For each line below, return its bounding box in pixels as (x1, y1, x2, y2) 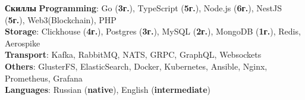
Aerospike (5, 36, 40, 49)
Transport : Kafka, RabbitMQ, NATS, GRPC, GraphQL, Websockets (5, 48, 262, 61)
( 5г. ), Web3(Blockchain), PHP (5, 13, 117, 26)
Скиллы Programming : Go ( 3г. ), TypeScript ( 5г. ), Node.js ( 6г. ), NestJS (5, 2, 282, 14)
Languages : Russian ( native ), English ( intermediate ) (5, 83, 210, 96)
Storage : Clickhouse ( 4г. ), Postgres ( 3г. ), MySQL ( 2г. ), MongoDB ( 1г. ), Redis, (5, 25, 301, 37)
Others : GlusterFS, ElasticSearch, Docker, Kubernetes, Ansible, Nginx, (5, 60, 268, 72)
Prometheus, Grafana (5, 71, 83, 84)
